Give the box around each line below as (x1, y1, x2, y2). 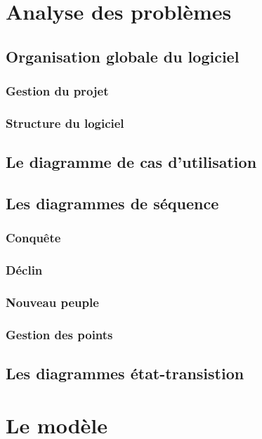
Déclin (6, 261, 43, 279)
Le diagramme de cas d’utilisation (6, 151, 257, 173)
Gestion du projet (6, 82, 109, 100)
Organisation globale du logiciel (6, 45, 240, 67)
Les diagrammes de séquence (6, 192, 219, 214)
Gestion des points (6, 325, 113, 343)
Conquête (6, 229, 61, 247)
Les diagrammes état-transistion (6, 362, 244, 384)
